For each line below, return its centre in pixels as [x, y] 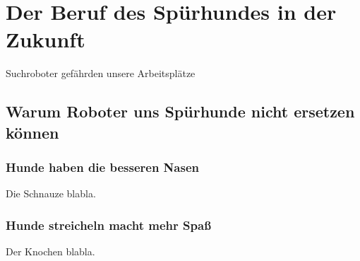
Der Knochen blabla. [50, 251]
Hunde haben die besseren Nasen [102, 167]
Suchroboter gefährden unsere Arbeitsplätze [101, 73]
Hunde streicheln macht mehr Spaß [108, 225]
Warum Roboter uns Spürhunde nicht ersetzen [180, 111]
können [32, 132]
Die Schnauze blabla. [51, 193]
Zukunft [46, 39]
